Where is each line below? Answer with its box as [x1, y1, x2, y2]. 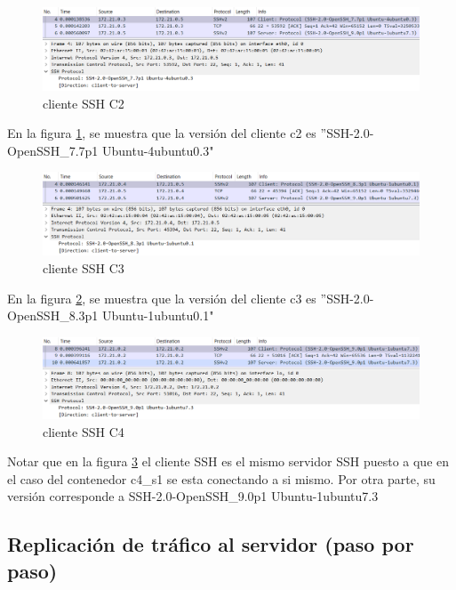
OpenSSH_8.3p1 [7, 306, 99, 325]
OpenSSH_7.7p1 [7, 141, 99, 159]
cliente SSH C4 [43, 422, 124, 440]
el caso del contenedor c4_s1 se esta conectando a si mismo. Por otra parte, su [7, 469, 436, 488]
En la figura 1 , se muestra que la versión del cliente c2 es [7, 124, 316, 142]
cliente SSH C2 [43, 93, 124, 112]
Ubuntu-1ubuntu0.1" [101, 306, 214, 325]
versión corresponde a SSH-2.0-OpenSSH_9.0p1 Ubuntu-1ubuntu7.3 [7, 487, 379, 505]
